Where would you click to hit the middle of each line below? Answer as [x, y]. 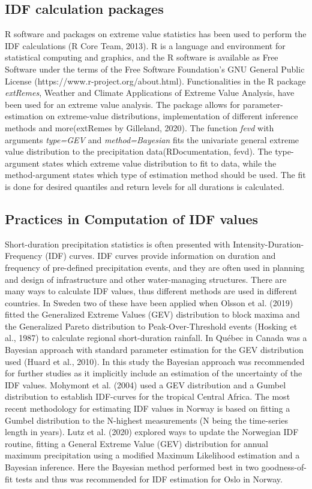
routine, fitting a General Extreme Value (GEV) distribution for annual [136, 443]
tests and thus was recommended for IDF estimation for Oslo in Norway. [149, 479]
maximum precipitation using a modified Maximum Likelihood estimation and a [152, 455]
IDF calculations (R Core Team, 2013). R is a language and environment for [145, 45]
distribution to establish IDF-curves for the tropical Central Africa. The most [148, 396]
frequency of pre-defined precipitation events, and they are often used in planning [155, 267]
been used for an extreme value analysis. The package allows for [122, 104]
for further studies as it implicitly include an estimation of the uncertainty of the [154, 373]
